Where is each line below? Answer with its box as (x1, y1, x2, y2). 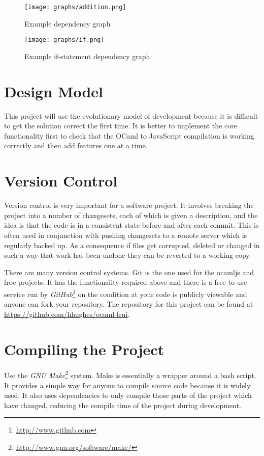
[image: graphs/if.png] (24, 36, 105, 44)
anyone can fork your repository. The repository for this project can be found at (4, 299, 253, 309)
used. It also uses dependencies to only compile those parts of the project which (4, 390, 252, 400)
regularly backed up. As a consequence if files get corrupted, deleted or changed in (4, 239, 260, 250)
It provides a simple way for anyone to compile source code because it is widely (4, 380, 251, 390)
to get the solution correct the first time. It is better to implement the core (4, 120, 237, 131)
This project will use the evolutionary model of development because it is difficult (4, 110, 258, 121)
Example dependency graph (24, 18, 111, 29)
